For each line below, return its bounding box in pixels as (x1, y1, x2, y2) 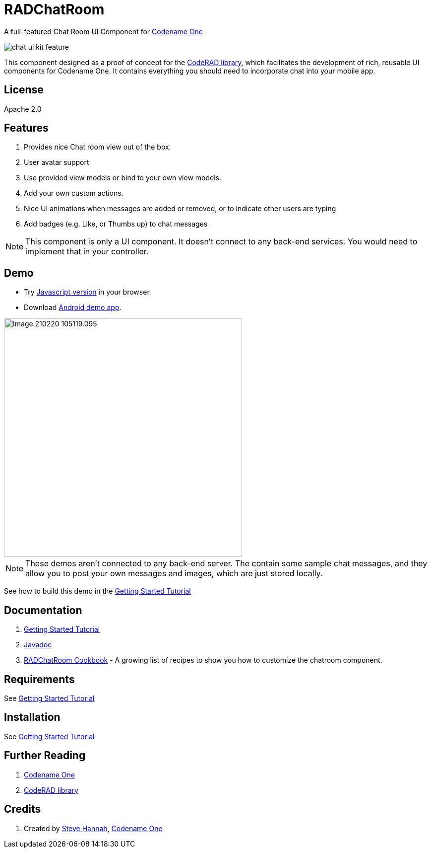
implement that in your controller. (25, 246, 149, 257)
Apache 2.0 (4, 104, 42, 113)
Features (4, 122, 49, 135)
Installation (4, 711, 61, 724)
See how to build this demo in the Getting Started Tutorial (4, 587, 191, 596)
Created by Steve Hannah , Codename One (24, 824, 163, 833)
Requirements (4, 673, 75, 686)
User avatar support (24, 158, 89, 167)
